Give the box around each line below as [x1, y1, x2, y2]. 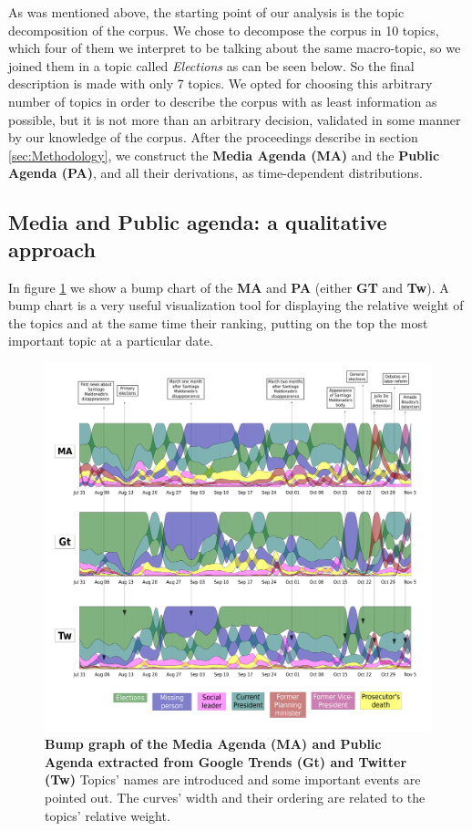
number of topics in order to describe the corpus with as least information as [8, 91, 437, 110]
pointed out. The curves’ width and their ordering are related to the [45, 787, 426, 806]
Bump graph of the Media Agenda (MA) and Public [45, 734, 382, 753]
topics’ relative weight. [45, 805, 170, 825]
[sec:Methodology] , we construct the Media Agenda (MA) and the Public [8, 145, 440, 164]
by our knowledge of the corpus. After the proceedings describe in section [8, 128, 418, 147]
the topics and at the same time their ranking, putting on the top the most [8, 313, 428, 332]
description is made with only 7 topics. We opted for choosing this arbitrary [8, 74, 433, 93]
